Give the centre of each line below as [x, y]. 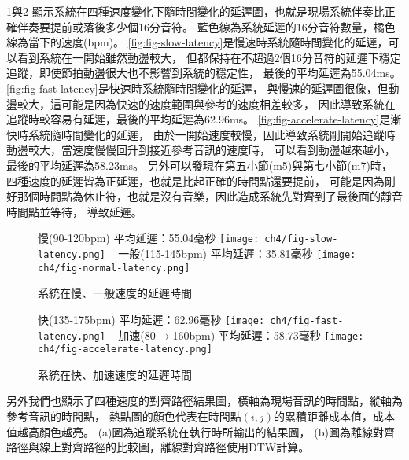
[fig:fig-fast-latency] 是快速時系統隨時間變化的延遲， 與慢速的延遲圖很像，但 [197, 88]
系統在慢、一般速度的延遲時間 [115, 293]
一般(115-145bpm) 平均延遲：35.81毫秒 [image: [237, 253]
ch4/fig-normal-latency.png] [114, 268]
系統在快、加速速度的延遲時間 [115, 374]
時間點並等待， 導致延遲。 [74, 211]
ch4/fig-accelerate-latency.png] [125, 350]
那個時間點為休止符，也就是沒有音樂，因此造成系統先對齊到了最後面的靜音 [210, 196]
